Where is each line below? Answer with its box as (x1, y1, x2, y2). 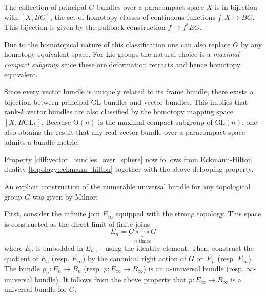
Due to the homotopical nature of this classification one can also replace (4, 38, 231, 49)
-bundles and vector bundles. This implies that (101, 96, 248, 107)
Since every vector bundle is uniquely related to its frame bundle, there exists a (4, 86, 254, 97)
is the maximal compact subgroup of (98, 116, 213, 127)
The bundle (4, 263, 40, 273)
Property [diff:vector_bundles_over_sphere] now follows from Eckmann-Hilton (4, 153, 252, 164)
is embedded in (36, 242, 84, 253)
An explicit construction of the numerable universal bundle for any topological (4, 181, 251, 191)
